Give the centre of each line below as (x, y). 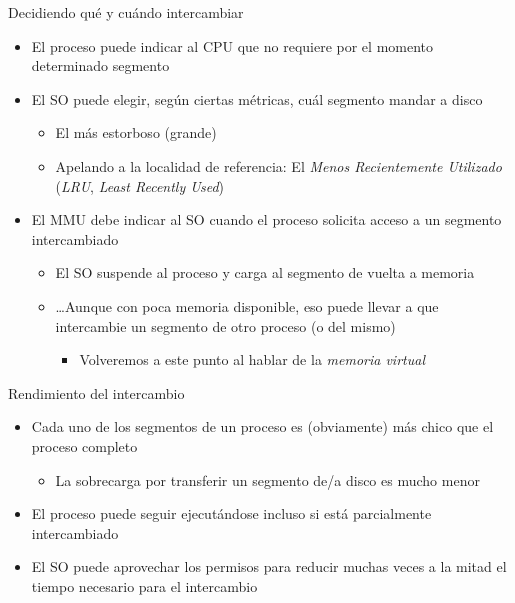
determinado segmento (100, 65)
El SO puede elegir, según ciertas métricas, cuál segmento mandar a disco (257, 98)
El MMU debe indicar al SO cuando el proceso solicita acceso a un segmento (266, 219)
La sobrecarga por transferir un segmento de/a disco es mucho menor (267, 479)
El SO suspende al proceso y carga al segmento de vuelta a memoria (265, 272)
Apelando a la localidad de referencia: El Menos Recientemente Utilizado (278, 165)
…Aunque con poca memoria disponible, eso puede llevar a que (247, 305)
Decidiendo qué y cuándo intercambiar (126, 12)
